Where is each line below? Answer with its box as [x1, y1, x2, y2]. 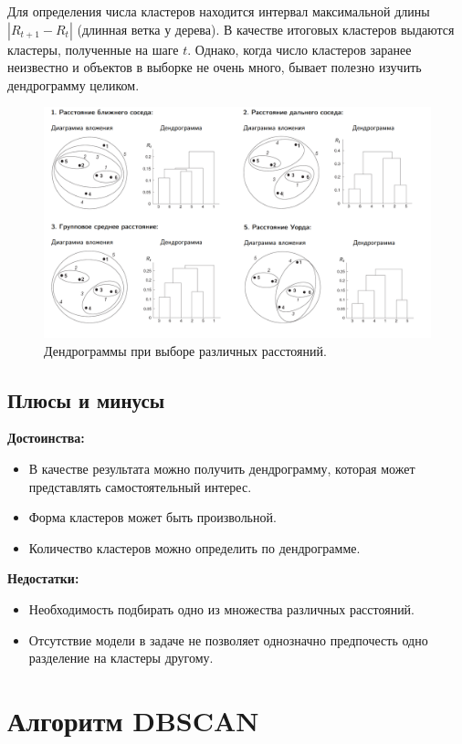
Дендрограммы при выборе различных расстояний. [44, 341, 327, 360]
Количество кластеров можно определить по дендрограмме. [28, 538, 361, 557]
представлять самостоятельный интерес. [28, 477, 252, 496]
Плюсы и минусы [7, 385, 165, 414]
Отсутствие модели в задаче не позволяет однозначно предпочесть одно [28, 630, 428, 649]
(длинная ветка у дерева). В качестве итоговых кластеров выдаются [77, 19, 455, 38]
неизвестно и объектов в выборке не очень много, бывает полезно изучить [7, 58, 422, 77]
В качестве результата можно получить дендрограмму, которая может [28, 458, 415, 477]
